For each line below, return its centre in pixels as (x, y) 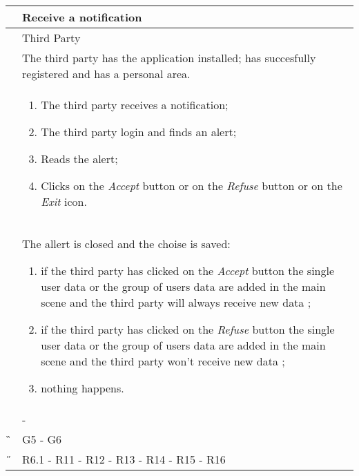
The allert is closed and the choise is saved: (126, 244)
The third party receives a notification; (135, 105)
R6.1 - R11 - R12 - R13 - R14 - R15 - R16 (124, 459)
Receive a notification (82, 17)
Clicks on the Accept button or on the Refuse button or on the (192, 185)
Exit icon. (64, 201)
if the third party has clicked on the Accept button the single (188, 270)
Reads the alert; (79, 159)
